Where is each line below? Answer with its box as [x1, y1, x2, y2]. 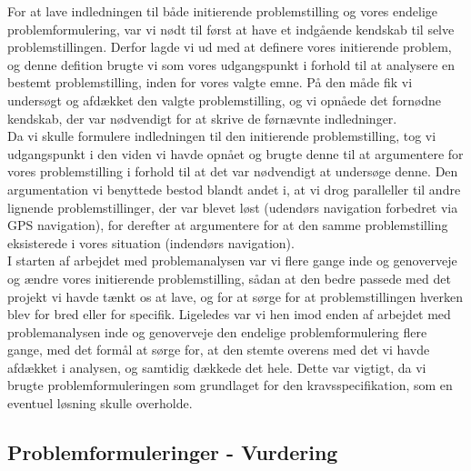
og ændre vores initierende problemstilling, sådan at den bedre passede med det [7, 268, 451, 287]
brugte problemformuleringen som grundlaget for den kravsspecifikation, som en [7, 376, 453, 395]
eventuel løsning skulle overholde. [7, 394, 193, 413]
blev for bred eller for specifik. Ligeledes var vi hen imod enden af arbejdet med [7, 305, 451, 324]
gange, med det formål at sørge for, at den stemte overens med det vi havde [7, 340, 430, 359]
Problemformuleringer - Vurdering [7, 438, 338, 466]
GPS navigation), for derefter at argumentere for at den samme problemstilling [7, 215, 448, 235]
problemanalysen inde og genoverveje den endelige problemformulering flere [7, 322, 427, 341]
